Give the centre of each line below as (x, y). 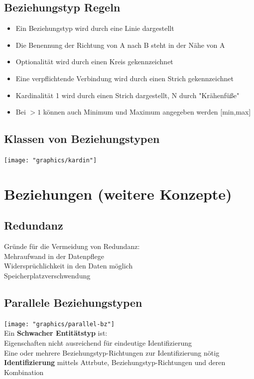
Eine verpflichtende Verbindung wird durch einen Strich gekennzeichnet (125, 78)
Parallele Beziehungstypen (73, 302)
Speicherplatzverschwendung (47, 275)
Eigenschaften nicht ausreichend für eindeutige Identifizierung (98, 343)
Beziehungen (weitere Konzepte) (118, 193)
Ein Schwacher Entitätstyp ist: (56, 333)
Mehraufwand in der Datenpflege (54, 256)
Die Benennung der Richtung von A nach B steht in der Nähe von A (120, 45)
